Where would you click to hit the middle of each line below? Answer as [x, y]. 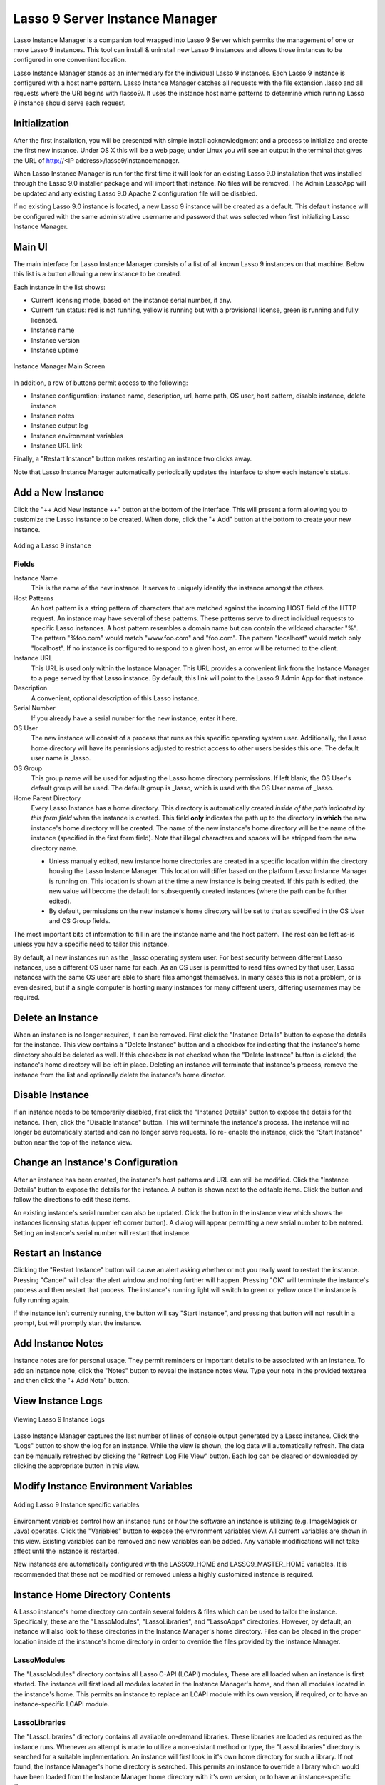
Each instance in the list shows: [60, 287]
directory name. [54, 848]
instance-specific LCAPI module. [61, 1704]
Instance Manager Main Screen [59, 366]
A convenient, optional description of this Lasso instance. [115, 698]
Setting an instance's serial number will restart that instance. [102, 1232]
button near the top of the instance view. [73, 1142]
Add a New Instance [59, 492]
